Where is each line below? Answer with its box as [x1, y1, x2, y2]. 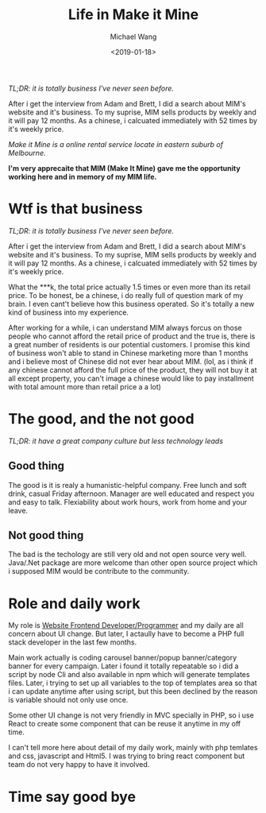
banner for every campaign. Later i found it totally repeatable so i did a [8, 661, 239, 671]
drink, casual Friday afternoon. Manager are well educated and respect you [8, 489, 255, 498]
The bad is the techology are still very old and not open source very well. [8, 550, 247, 559]
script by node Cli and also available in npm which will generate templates [8, 670, 250, 679]
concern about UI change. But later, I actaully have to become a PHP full [8, 629, 245, 639]
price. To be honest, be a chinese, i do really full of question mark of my [8, 290, 244, 300]
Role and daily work [8, 594, 141, 613]
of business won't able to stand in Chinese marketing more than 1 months [8, 348, 249, 358]
